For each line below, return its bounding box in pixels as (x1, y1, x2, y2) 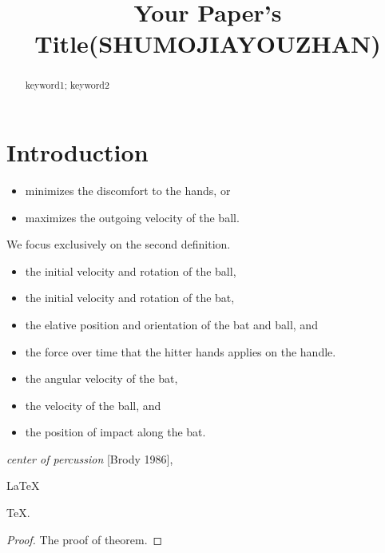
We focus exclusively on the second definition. (6, 236, 231, 253)
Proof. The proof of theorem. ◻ (6, 531, 163, 547)
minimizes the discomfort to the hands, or (25, 181, 231, 198)
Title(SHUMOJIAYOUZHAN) (34, 27, 381, 60)
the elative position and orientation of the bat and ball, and (25, 316, 318, 332)
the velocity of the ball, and (25, 396, 161, 413)
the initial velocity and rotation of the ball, (25, 262, 236, 279)
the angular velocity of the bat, (25, 370, 178, 387)
